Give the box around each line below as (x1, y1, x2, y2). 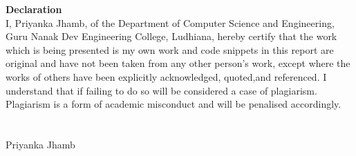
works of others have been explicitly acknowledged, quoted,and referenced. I (6, 69, 327, 84)
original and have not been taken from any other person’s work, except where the (6, 56, 350, 70)
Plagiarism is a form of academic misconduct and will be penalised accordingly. (6, 97, 341, 111)
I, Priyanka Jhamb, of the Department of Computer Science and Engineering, (6, 15, 335, 30)
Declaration (6, 2, 62, 16)
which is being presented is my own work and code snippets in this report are (6, 42, 334, 57)
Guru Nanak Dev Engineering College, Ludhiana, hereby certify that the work (6, 29, 337, 43)
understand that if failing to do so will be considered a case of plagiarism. (6, 83, 317, 97)
